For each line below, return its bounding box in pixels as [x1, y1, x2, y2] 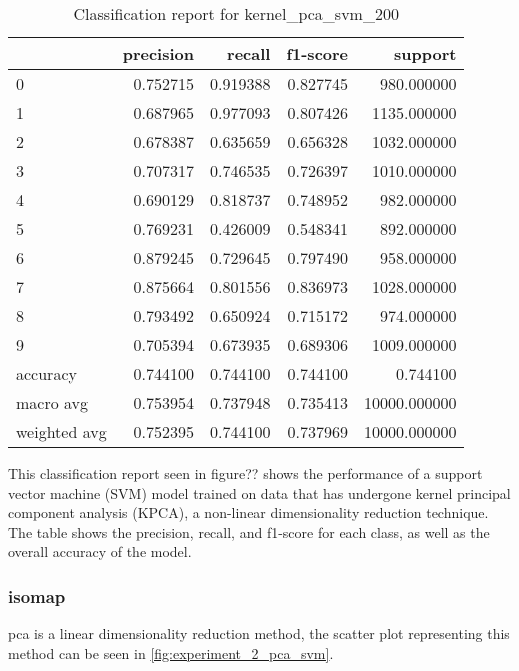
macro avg [16, 391, 89, 414]
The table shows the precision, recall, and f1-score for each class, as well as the [8, 521, 490, 542]
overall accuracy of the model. [8, 541, 192, 562]
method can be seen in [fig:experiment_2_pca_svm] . [8, 642, 334, 663]
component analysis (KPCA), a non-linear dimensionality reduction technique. [8, 502, 489, 523]
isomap [8, 583, 66, 608]
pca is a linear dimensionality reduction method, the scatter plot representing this [8, 623, 510, 644]
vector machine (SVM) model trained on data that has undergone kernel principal [8, 482, 511, 503]
